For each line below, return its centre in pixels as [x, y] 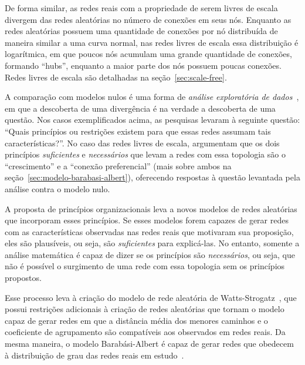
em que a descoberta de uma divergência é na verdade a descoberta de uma [140, 108]
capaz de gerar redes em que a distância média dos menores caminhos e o [136, 320]
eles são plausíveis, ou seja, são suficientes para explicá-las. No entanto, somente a [152, 243]
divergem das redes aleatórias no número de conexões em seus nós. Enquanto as [148, 19]
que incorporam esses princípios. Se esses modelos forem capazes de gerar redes [147, 220]
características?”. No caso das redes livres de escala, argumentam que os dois [142, 143]
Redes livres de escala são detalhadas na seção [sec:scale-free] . [116, 77]
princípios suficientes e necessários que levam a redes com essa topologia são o [145, 154]
